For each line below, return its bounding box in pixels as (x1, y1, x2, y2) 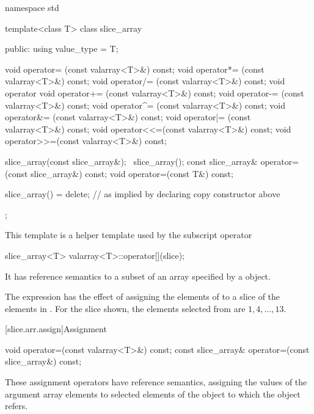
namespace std (5, 1, 59, 13)
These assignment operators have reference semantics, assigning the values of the (5, 376, 307, 388)
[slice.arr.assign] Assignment (5, 322, 107, 335)
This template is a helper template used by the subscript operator (5, 228, 252, 241)
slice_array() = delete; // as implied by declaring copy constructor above (5, 187, 280, 200)
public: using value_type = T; (5, 42, 119, 55)
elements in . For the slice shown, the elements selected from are (5, 302, 246, 314)
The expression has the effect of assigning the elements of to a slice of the (5, 290, 280, 303)
